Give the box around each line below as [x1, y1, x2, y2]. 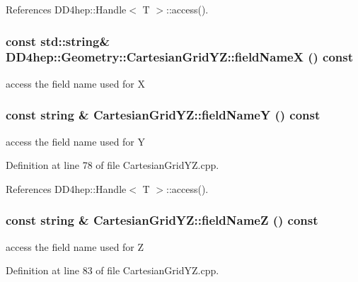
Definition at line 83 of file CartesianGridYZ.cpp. [6, 263, 219, 278]
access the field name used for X [6, 76, 146, 90]
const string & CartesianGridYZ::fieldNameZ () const [6, 211, 318, 229]
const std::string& [6, 32, 110, 49]
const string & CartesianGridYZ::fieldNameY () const [6, 106, 321, 124]
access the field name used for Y [6, 134, 146, 148]
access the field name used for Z [6, 239, 144, 254]
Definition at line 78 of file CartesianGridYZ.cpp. [6, 158, 219, 172]
